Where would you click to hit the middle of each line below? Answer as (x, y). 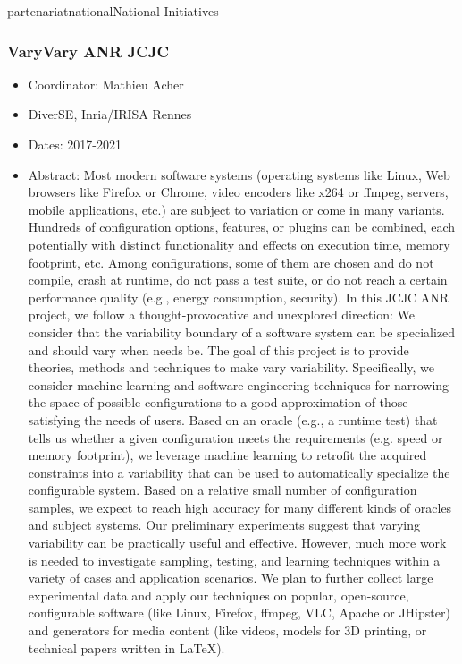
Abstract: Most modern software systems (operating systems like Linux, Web (239, 174)
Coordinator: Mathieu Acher (106, 84)
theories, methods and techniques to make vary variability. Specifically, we (231, 367)
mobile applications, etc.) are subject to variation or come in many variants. (236, 209)
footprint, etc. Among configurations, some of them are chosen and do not (231, 262)
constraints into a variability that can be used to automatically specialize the (239, 472)
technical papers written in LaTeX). (126, 647)
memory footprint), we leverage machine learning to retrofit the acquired (227, 455)
